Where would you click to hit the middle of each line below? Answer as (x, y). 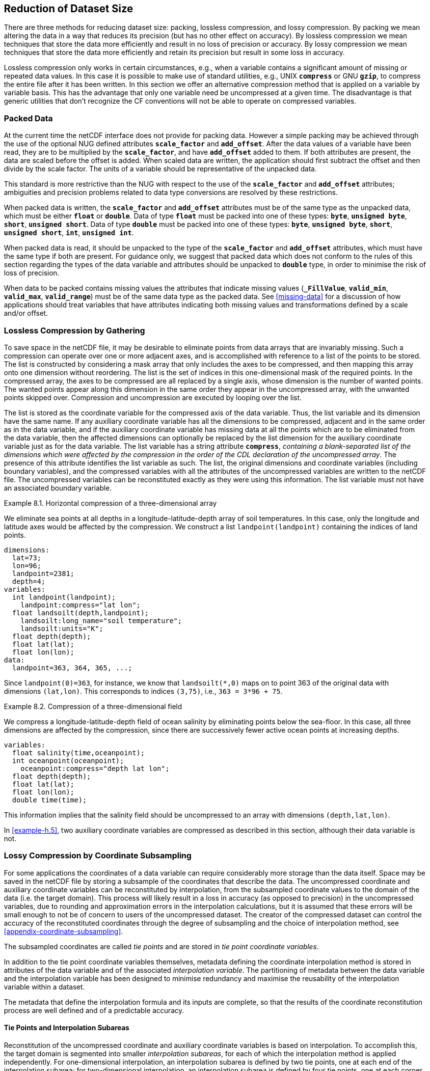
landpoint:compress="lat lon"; (81, 605)
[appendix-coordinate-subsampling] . (64, 931)
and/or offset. (26, 313)
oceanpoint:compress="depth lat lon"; (95, 768)
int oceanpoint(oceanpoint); (68, 760)
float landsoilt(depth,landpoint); (81, 613)
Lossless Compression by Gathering (75, 330)
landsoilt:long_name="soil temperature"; (101, 620)
